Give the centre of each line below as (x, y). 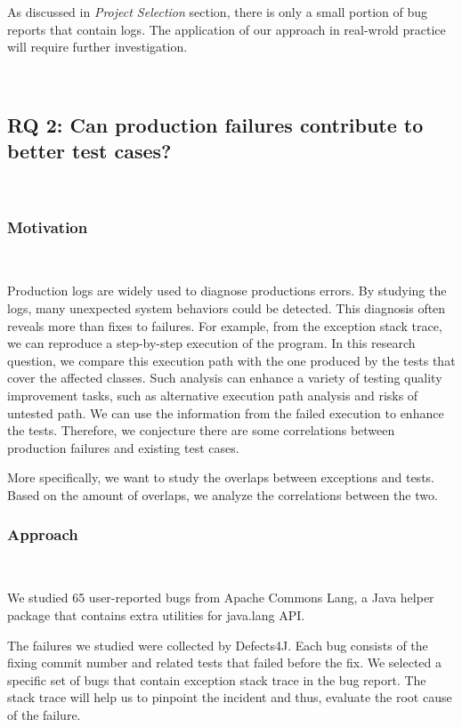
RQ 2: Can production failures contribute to (215, 124)
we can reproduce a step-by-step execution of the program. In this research (211, 343)
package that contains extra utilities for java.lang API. (156, 614)
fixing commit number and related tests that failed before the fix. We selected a (224, 662)
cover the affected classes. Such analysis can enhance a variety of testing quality (225, 378)
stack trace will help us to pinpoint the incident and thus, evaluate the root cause (230, 697)
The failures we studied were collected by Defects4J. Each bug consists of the (218, 645)
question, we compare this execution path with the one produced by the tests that (231, 360)
